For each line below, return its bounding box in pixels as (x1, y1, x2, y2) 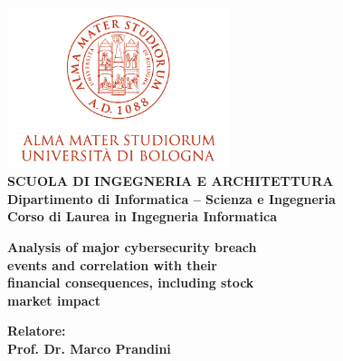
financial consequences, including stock (7, 273, 254, 292)
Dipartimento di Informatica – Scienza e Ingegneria (7, 189, 336, 208)
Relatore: (7, 321, 66, 340)
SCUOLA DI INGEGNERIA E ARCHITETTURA (7, 171, 334, 190)
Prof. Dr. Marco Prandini (7, 338, 171, 357)
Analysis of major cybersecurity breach (7, 237, 257, 256)
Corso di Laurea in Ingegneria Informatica (7, 207, 278, 226)
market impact (7, 290, 100, 309)
